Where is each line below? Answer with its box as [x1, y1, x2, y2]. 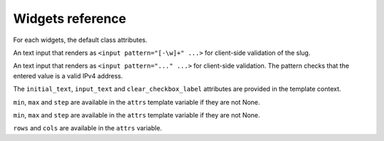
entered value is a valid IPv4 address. [13, 71, 124, 80]
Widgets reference [13, 11, 127, 26]
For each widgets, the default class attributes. [13, 36, 148, 44]
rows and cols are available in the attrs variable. [13, 124, 163, 132]
